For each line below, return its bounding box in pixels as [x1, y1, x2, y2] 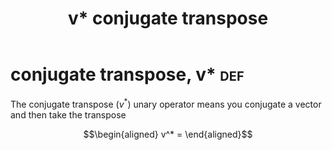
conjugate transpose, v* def [10, 63, 245, 86]
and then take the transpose [10, 108, 127, 121]
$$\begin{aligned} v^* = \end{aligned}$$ [83, 128, 253, 140]
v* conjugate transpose [67, 7, 269, 30]
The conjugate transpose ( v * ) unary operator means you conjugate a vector [10, 96, 322, 110]
